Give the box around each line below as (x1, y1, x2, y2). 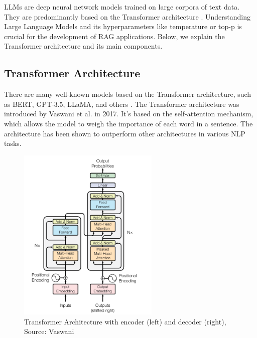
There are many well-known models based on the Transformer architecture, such (4, 89, 251, 99)
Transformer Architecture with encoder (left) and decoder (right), (24, 316, 226, 326)
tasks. (4, 138, 22, 148)
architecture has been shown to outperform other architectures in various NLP (4, 128, 245, 138)
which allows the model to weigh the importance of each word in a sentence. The (4, 118, 253, 128)
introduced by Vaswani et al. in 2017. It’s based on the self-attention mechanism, (4, 108, 253, 119)
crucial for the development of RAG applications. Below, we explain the (4, 31, 225, 41)
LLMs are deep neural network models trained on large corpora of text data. (4, 2, 240, 12)
